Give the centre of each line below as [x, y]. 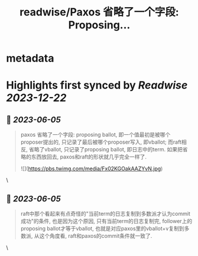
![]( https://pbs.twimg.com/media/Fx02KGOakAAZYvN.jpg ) [92, 168]
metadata [30, 58]
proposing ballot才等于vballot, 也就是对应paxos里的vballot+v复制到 [102, 229]
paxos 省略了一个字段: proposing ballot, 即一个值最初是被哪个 [95, 135]
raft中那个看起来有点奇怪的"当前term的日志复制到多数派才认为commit [105, 214]
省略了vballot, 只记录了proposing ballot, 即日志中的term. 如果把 [106, 150]
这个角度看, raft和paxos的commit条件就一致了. [96, 236]
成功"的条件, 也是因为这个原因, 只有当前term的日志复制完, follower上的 [106, 221]
